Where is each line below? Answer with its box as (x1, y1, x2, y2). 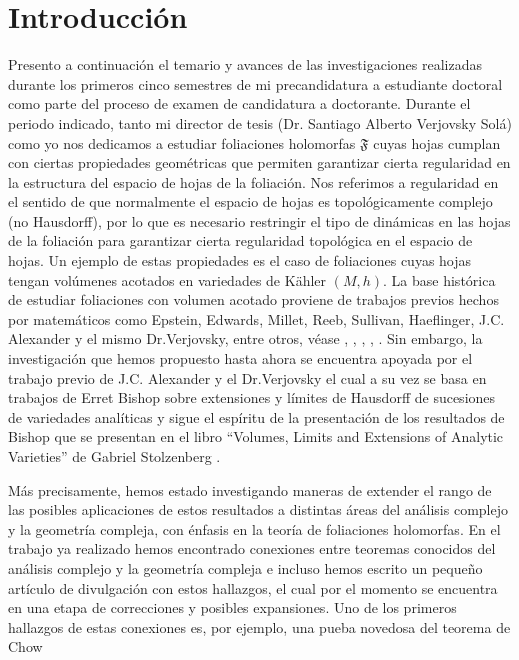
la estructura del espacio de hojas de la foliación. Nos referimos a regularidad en (8, 171, 499, 192)
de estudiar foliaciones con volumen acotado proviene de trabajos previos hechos (8, 289, 499, 310)
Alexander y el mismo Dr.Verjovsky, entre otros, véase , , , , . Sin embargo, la (8, 328, 483, 349)
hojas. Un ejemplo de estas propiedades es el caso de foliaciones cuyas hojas (8, 250, 472, 271)
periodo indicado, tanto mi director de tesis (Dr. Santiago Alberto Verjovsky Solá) (8, 112, 512, 133)
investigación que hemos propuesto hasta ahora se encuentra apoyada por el (8, 348, 473, 369)
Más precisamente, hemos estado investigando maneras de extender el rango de (8, 479, 492, 500)
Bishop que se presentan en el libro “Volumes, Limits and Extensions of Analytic (8, 426, 504, 447)
